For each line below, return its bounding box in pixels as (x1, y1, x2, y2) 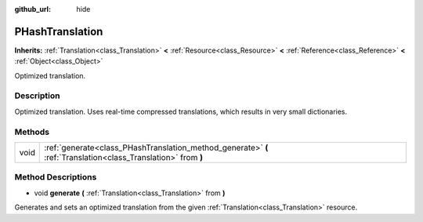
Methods (14, 126, 50, 137)
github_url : (14, 5, 51, 13)
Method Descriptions (14, 172, 97, 183)
